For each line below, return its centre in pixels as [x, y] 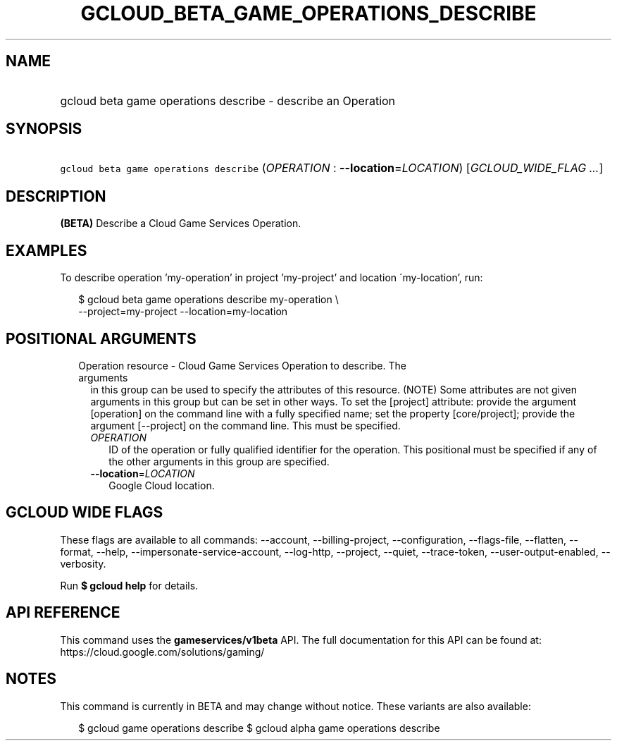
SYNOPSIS [44, 129]
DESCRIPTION [56, 196]
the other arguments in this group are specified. [219, 461]
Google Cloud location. [162, 485]
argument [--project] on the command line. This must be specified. [245, 425]
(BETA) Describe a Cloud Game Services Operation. [181, 224]
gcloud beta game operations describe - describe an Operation [228, 100]
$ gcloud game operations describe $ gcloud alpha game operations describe [259, 728]
